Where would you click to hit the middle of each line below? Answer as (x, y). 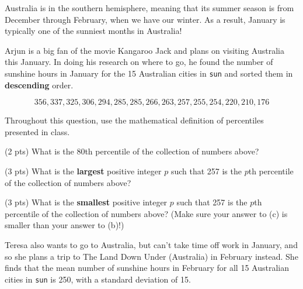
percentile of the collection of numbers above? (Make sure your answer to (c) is (146, 213)
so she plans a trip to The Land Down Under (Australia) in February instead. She (151, 256)
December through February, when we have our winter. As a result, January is (145, 19)
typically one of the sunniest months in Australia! (93, 31)
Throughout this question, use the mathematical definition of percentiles (134, 120)
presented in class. (37, 131)
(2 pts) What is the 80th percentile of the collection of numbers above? (132, 151)
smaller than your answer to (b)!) (65, 225)
